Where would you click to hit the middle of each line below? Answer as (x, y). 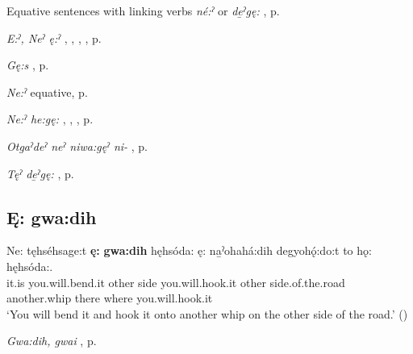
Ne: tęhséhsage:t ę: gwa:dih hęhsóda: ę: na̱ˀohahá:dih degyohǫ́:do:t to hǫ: (189, 250)
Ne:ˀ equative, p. (47, 92)
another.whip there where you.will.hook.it (110, 298)
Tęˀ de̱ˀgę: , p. (40, 173)
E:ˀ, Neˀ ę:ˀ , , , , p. (54, 37)
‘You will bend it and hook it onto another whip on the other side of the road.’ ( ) (207, 313)
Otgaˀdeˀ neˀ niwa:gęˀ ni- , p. (77, 146)
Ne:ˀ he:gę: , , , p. (50, 119)
